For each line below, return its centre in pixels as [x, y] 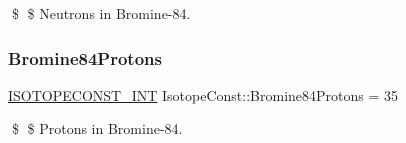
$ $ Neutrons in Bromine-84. [101, 13]
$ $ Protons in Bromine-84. [97, 128]
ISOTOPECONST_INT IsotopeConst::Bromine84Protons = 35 [203, 94]
